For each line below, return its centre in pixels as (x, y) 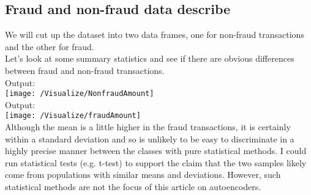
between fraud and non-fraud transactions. (85, 70)
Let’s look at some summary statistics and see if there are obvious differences (150, 58)
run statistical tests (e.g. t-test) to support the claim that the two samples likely (156, 162)
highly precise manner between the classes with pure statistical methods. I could (156, 151)
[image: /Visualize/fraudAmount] (73, 116)
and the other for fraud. (50, 46)
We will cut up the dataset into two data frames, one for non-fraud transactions (155, 35)
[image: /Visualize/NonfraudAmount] (80, 94)
